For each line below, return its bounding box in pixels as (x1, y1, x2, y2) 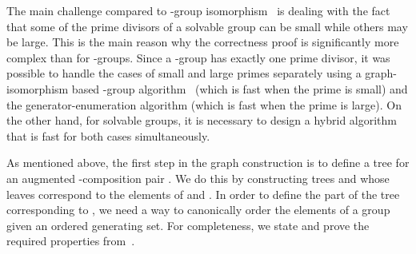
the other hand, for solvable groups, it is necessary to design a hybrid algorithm (6, 112, 397, 129)
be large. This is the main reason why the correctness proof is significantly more (6, 34, 399, 50)
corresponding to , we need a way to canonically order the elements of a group (6, 201, 390, 218)
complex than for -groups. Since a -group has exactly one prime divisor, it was (6, 49, 390, 65)
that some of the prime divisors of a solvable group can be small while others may (6, 18, 408, 34)
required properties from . (6, 232, 135, 249)
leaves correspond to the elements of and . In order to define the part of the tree (6, 185, 400, 202)
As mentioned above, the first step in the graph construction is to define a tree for (6, 154, 410, 171)
